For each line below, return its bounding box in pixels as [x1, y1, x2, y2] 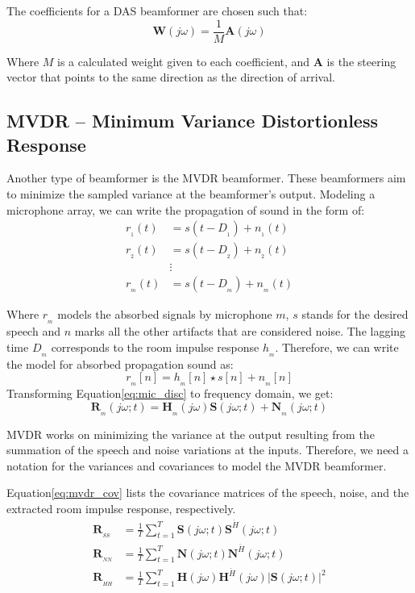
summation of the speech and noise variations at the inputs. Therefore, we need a [6, 441, 409, 458]
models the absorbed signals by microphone [57, 306, 272, 323]
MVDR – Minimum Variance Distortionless [6, 108, 378, 133]
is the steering [326, 52, 396, 69]
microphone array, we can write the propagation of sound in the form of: [6, 201, 365, 218]
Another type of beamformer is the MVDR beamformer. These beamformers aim [6, 169, 406, 186]
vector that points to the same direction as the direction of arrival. [6, 69, 335, 86]
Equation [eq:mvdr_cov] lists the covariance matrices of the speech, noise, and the [6, 484, 409, 501]
